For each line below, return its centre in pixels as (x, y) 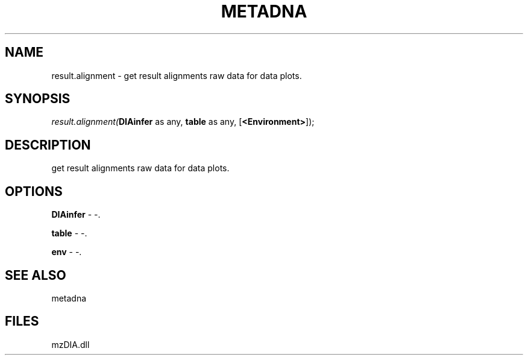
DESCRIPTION (48, 145)
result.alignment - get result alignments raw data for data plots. (177, 75)
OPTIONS (34, 191)
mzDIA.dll (71, 344)
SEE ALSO (36, 275)
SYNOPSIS (38, 99)
